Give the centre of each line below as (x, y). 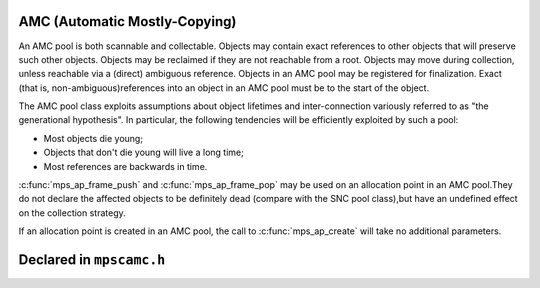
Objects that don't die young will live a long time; (143, 152)
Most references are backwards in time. (125, 166)
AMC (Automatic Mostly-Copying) (127, 21)
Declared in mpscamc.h (92, 260)
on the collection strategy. (72, 212)
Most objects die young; (93, 138)
